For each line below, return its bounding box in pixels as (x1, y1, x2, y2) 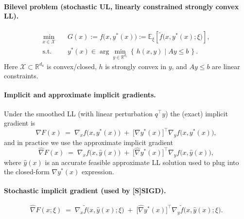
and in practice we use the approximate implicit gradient (4, 137, 173, 147)
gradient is (4, 118, 35, 128)
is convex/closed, (47, 61, 97, 71)
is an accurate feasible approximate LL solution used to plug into (45, 157, 239, 167)
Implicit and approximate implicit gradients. (4, 90, 156, 100)
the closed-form (4, 166, 50, 177)
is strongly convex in (105, 61, 167, 71)
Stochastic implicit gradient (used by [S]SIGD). (4, 185, 166, 196)
